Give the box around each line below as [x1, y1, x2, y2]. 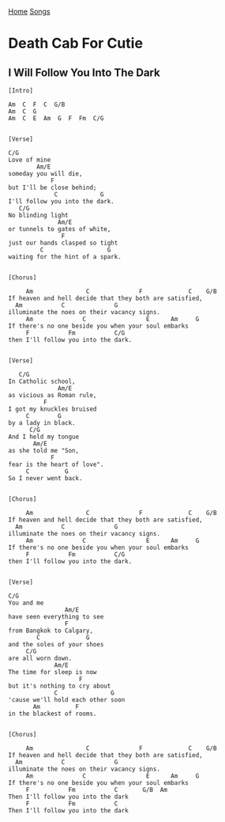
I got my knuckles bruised [8, 405, 97, 413]
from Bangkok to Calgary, [8, 627, 93, 634]
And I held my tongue [8, 433, 80, 441]
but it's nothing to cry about [8, 682, 111, 690]
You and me [8, 599, 44, 607]
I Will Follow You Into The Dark [8, 66, 160, 79]
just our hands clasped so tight [8, 239, 118, 247]
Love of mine [8, 156, 51, 164]
